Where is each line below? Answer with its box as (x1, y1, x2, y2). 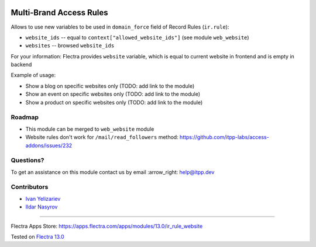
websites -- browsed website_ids (25, 42, 115, 49)
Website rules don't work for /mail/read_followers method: (25, 134, 178, 141)
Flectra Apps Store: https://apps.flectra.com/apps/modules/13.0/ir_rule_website (11, 222, 203, 229)
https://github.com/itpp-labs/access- (179, 134, 269, 141)
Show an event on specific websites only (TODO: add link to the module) (25, 91, 201, 98)
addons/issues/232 (25, 142, 73, 149)
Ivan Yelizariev (25, 195, 61, 202)
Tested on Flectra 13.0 (11, 234, 64, 241)
